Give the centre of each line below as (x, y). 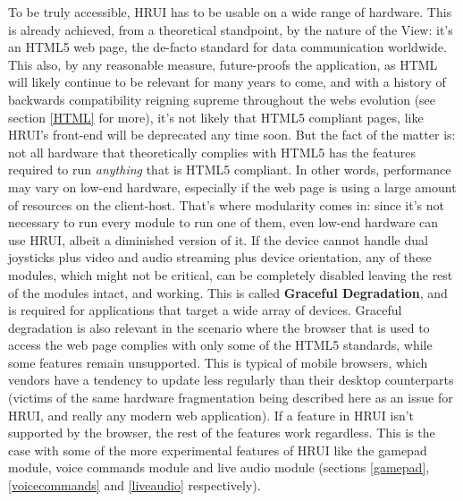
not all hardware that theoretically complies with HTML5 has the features (212, 152)
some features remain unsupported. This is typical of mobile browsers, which (218, 362)
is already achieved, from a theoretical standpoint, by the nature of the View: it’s (231, 29)
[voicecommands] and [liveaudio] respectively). (135, 485)
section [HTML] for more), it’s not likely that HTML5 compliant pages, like (216, 117)
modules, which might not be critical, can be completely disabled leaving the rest (231, 274)
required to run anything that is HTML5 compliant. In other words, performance (230, 170)
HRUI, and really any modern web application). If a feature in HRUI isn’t (211, 415)
